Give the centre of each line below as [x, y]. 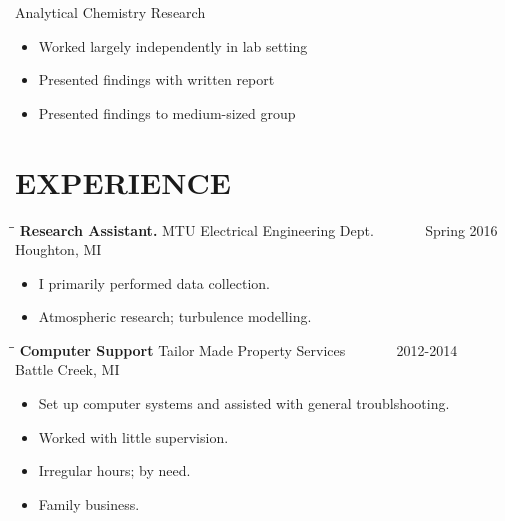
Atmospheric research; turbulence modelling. [175, 316]
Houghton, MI [58, 249]
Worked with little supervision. [133, 436]
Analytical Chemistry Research [110, 12]
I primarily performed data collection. [154, 282]
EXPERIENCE [123, 181]
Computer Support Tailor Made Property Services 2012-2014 [238, 349]
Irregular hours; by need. [114, 470]
